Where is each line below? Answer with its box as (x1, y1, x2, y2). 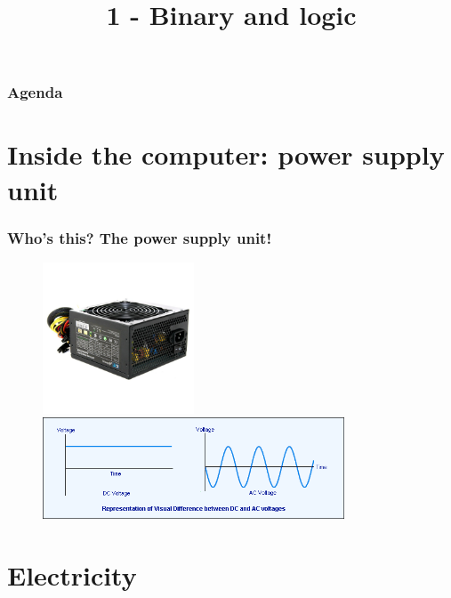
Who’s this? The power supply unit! (7, 226, 272, 248)
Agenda (7, 81, 63, 103)
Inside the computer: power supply (7, 136, 445, 173)
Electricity (7, 556, 137, 593)
